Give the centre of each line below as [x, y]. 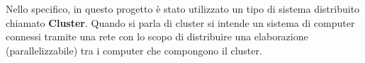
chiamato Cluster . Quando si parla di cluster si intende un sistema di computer [180, 22]
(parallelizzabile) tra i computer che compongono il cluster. [134, 50]
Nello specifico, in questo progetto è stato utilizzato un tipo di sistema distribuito [183, 8]
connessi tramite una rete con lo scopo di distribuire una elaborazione [157, 36]
